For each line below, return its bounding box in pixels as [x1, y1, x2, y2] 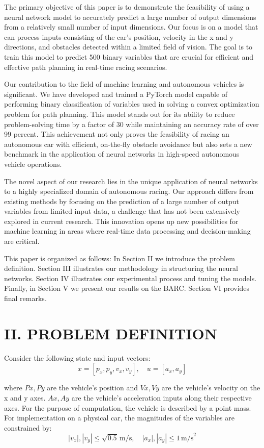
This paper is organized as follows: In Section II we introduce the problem [4, 253, 235, 263]
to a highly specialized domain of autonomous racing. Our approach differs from [4, 186, 254, 196]
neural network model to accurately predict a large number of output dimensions [4, 11, 256, 22]
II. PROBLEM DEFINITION [4, 322, 217, 343]
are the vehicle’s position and [47, 382, 138, 393]
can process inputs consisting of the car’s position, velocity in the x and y [4, 31, 233, 42]
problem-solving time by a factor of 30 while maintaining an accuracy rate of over [4, 118, 259, 129]
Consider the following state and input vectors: [4, 352, 151, 363]
